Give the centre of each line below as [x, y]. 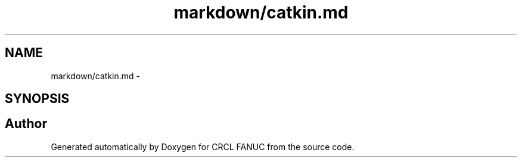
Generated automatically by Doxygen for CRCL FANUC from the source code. [203, 147]
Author [26, 124]
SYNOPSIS [37, 99]
